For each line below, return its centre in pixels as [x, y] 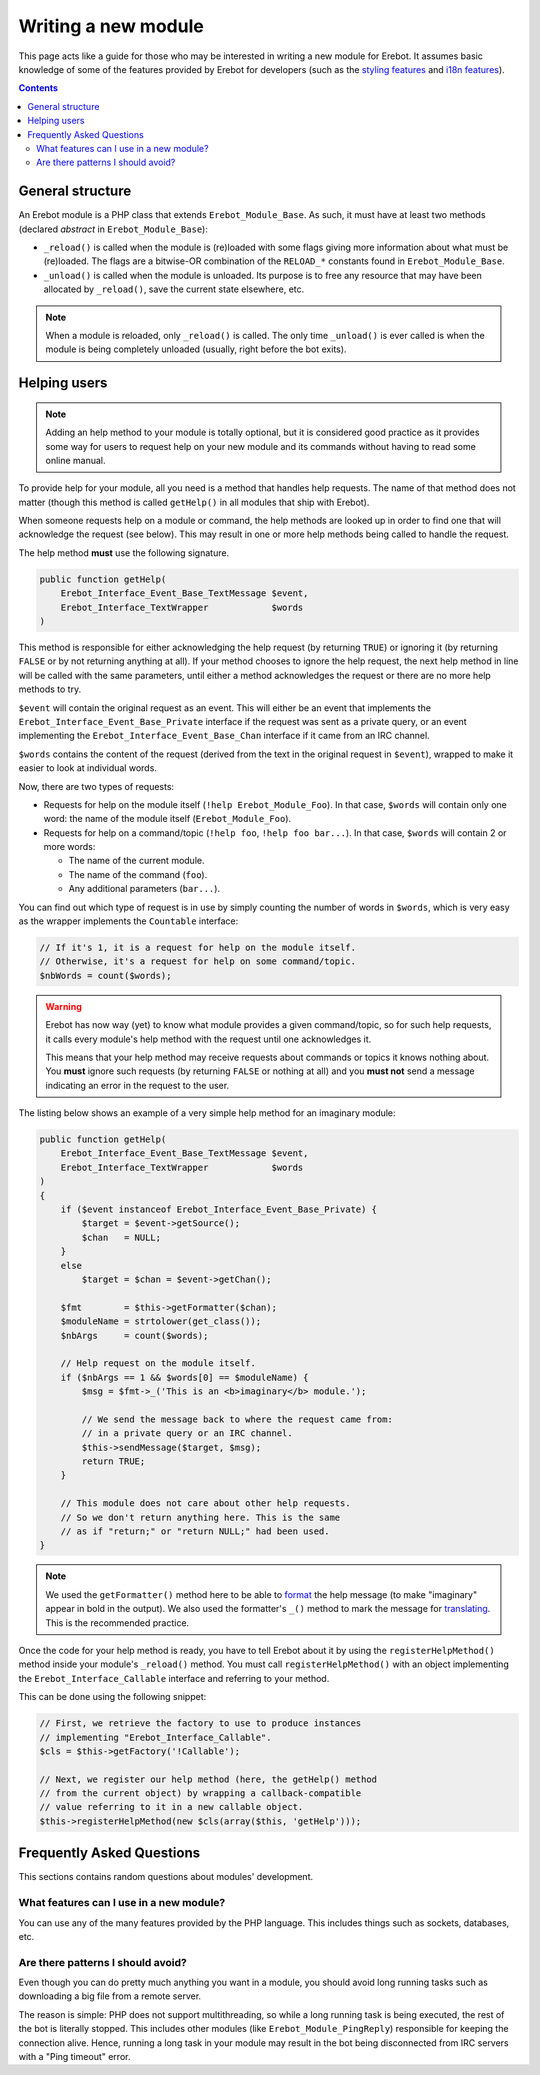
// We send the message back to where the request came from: [237, 1419]
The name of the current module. [136, 861]
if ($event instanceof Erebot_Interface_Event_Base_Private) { [219, 1209]
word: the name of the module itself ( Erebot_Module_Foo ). [167, 819]
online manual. [75, 460]
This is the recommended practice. [117, 1622]
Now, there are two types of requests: [96, 786]
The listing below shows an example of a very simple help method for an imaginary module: [207, 1113]
